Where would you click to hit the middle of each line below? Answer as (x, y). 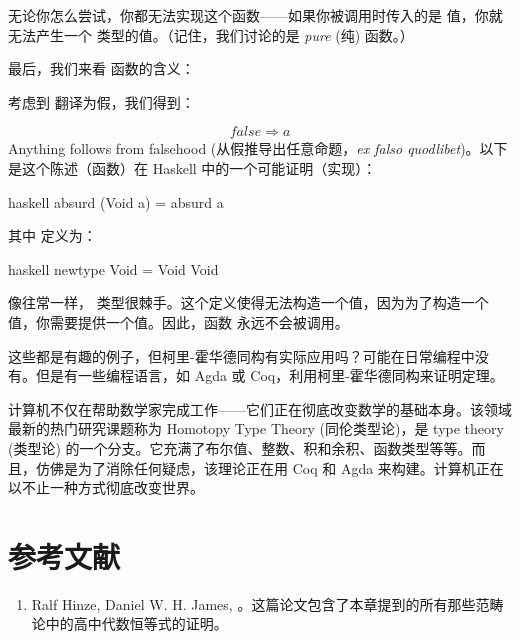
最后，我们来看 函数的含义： (101, 68)
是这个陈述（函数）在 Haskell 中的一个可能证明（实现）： (192, 167)
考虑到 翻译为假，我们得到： (101, 101)
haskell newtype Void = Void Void (113, 268)
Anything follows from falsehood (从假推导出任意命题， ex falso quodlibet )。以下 (258, 148)
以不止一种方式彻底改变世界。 (106, 487)
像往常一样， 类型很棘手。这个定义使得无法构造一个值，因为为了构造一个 (248, 302)
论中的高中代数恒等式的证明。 (129, 623)
